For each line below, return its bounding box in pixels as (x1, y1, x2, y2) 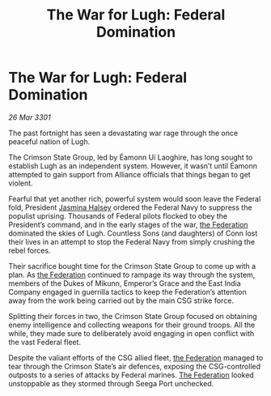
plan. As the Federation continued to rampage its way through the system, (8, 270, 256, 279)
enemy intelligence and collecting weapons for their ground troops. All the (8, 320, 256, 330)
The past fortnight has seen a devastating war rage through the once (8, 128, 239, 138)
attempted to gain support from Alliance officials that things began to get (8, 169, 251, 179)
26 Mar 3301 (8, 112, 51, 122)
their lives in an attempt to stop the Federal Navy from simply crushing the (8, 236, 256, 246)
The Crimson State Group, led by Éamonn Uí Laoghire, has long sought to (8, 152, 253, 162)
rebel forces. (8, 245, 51, 255)
